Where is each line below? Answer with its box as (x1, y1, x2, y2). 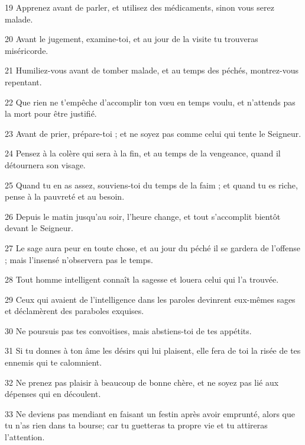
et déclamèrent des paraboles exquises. (5, 305, 144, 317)
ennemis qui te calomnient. (5, 356, 102, 369)
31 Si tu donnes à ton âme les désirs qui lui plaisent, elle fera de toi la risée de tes (5, 344, 301, 357)
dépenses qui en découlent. (5, 388, 101, 400)
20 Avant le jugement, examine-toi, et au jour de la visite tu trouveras (5, 33, 258, 45)
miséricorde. (5, 44, 48, 56)
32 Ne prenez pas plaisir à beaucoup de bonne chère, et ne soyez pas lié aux (5, 376, 279, 388)
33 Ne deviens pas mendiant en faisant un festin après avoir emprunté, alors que (5, 407, 295, 420)
